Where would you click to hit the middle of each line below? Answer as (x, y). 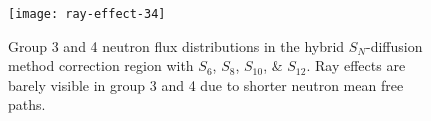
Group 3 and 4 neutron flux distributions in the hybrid (176, 45)
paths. (27, 104)
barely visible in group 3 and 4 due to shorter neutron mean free (206, 84)
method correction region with (101, 65)
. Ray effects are (356, 65)
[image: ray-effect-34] (87, 14)
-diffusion (394, 45)
